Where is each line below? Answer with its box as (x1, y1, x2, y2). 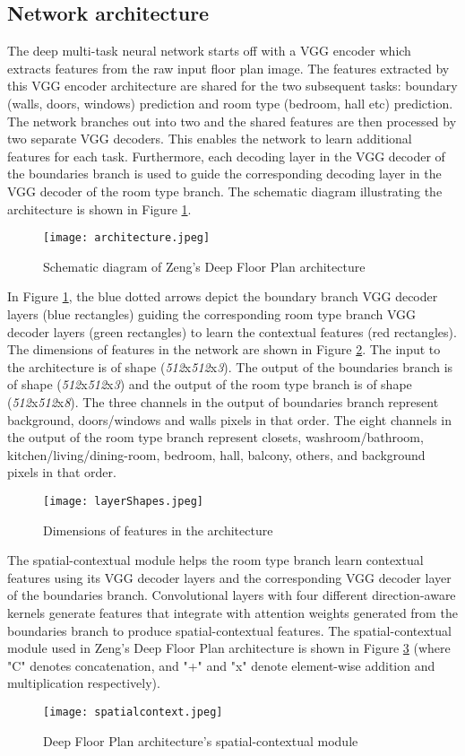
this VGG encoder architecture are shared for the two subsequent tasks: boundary (7, 76, 458, 95)
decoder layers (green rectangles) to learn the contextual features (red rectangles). (7, 322, 457, 341)
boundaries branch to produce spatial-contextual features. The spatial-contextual (7, 621, 452, 639)
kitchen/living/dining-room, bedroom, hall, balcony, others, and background (7, 445, 426, 464)
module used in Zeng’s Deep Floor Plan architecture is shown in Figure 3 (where (7, 639, 451, 657)
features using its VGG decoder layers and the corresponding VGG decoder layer (7, 568, 452, 587)
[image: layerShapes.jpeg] (43, 494, 203, 508)
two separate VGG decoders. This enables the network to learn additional (7, 129, 412, 148)
